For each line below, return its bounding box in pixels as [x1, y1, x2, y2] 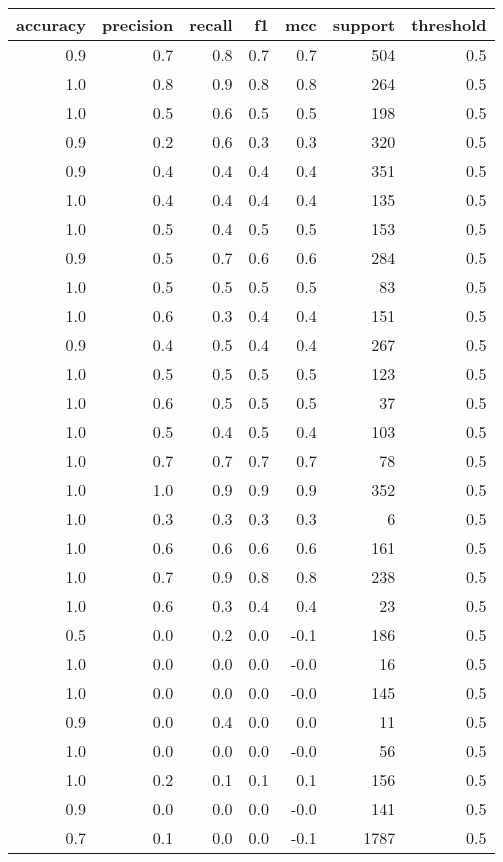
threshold [411, 13, 487, 36]
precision [101, 13, 174, 36]
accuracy [16, 13, 86, 36]
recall [189, 13, 233, 36]
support [332, 13, 396, 36]
